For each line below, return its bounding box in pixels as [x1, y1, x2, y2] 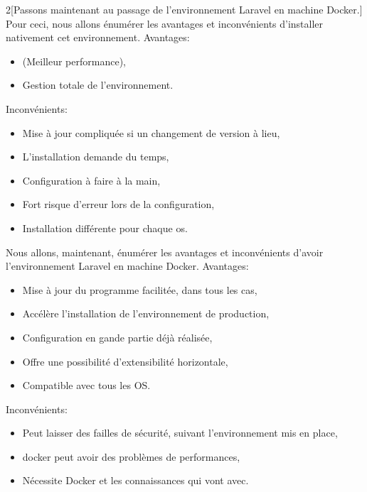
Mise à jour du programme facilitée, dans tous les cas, [22, 282, 257, 297]
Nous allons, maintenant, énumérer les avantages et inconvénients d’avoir [6, 244, 324, 259]
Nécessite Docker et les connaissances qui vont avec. [22, 473, 249, 488]
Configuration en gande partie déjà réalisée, [22, 329, 213, 344]
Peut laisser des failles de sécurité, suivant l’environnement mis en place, [22, 425, 338, 440]
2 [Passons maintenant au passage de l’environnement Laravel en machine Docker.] [6, 2, 363, 16]
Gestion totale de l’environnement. [22, 77, 174, 92]
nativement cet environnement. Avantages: [6, 30, 190, 45]
